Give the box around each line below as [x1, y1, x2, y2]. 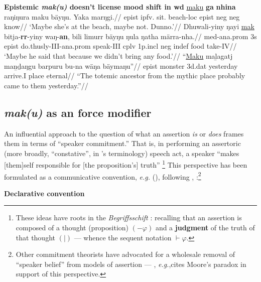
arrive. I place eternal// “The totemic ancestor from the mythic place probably [4, 70, 245, 81]
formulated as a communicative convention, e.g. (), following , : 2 [4, 170, 201, 182]
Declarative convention [4, 188, 85, 198]
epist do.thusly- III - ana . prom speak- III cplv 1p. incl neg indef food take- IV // [4, 41, 237, 51]
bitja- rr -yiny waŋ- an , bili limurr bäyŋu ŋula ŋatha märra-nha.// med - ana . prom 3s [4, 31, 257, 41]
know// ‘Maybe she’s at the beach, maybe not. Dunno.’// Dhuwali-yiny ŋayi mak [4, 21, 254, 32]
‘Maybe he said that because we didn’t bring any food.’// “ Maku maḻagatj [4, 50, 233, 61]
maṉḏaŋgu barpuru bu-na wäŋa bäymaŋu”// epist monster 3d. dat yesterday [4, 60, 238, 71]
